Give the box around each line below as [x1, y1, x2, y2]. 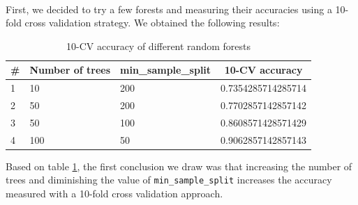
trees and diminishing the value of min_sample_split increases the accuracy [6, 172, 332, 187]
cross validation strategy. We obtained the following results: [24, 15, 280, 30]
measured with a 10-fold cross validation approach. [6, 186, 223, 201]
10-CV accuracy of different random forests [66, 38, 251, 53]
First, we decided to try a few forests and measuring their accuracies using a [6, 1, 332, 16]
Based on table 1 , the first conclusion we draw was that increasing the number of [6, 158, 352, 173]
